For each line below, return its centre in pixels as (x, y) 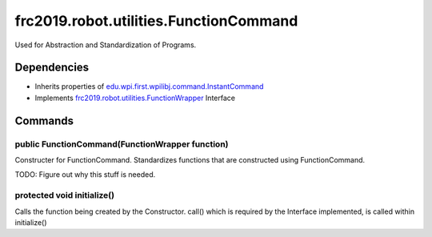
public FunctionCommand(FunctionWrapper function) (122, 144)
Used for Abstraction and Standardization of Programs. (106, 45)
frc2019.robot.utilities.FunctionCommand (156, 21)
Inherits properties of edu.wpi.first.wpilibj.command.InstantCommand (149, 86)
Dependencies (52, 68)
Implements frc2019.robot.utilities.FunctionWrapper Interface (135, 98)
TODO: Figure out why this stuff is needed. (85, 175)
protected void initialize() (65, 195)
